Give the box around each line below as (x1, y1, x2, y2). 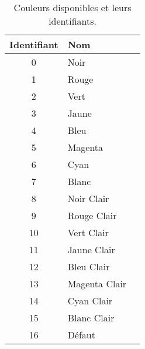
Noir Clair (67, 192, 109, 205)
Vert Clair (67, 226, 109, 239)
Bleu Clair (67, 260, 110, 273)
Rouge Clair (67, 209, 117, 222)
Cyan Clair (67, 294, 113, 307)
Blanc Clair (67, 311, 115, 324)
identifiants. (49, 14, 97, 28)
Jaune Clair (67, 243, 115, 256)
